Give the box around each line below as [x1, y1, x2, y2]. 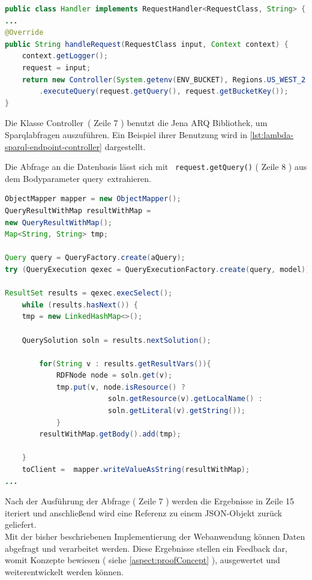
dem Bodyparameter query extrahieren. [5, 172, 151, 184]
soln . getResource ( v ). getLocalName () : [107, 394, 263, 403]
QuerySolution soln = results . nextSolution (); [22, 336, 211, 345]
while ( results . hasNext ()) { [22, 300, 139, 309]
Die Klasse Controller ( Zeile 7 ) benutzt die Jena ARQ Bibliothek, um [5, 116, 268, 129]
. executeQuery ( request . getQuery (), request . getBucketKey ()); [39, 87, 289, 96]
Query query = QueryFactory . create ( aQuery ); [5, 253, 185, 262]
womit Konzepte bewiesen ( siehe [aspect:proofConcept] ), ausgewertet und [5, 554, 280, 566]
